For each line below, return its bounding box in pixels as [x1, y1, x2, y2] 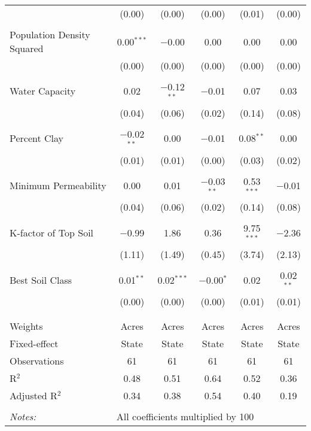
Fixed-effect [10, 336, 59, 350]
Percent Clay [10, 131, 64, 145]
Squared [10, 41, 44, 55]
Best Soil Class [10, 272, 72, 287]
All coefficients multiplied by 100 [116, 409, 254, 423]
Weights [10, 318, 43, 333]
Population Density [10, 28, 90, 41]
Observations [10, 353, 64, 368]
